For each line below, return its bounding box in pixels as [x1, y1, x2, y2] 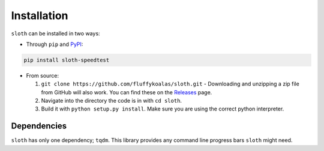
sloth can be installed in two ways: [11, 30, 100, 37]
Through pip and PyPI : [26, 41, 83, 48]
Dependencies [11, 121, 67, 131]
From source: [26, 72, 59, 79]
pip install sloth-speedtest [23, 57, 110, 63]
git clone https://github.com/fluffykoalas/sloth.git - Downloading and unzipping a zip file [41, 81, 299, 88]
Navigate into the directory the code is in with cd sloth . [41, 97, 182, 104]
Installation [11, 9, 68, 22]
